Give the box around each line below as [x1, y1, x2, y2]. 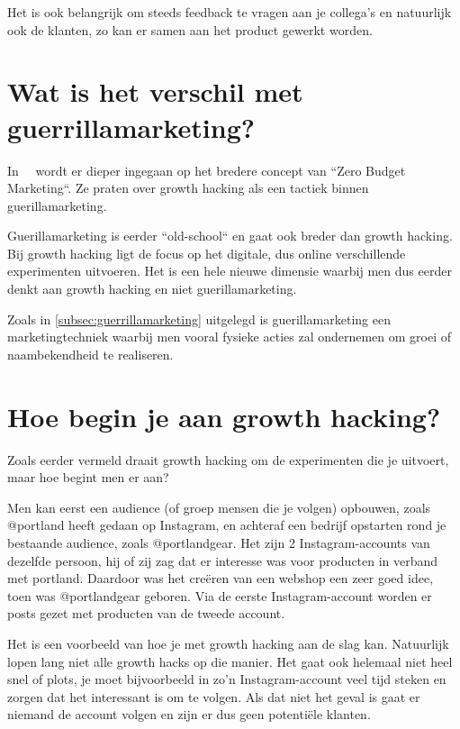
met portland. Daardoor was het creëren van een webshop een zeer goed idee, [7, 569, 434, 588]
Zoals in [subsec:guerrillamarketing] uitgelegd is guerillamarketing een [7, 309, 391, 328]
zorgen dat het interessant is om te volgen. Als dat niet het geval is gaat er [7, 687, 420, 706]
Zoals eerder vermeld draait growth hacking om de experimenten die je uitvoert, [7, 450, 449, 469]
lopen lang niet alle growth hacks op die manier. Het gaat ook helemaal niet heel [7, 652, 453, 670]
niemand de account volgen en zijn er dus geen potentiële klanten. [7, 705, 371, 724]
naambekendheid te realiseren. [7, 344, 174, 363]
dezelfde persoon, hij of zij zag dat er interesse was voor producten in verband [7, 551, 438, 570]
